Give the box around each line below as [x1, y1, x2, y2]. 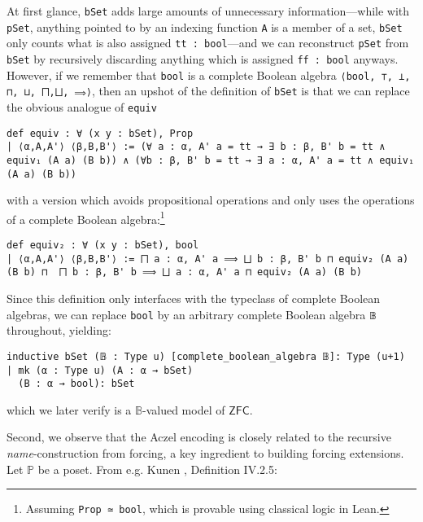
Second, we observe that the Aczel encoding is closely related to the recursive [7, 428, 391, 445]
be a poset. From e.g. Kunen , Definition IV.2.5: [37, 460, 277, 477]
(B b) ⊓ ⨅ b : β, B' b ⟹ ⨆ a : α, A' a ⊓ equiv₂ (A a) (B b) [7, 266, 362, 279]
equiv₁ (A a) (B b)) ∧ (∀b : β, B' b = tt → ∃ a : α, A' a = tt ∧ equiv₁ [7, 154, 415, 166]
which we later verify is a [7, 401, 132, 418]
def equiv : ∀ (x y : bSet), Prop [7, 127, 194, 139]
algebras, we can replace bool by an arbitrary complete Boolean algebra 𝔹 [7, 305, 377, 322]
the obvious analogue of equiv [7, 98, 157, 115]
